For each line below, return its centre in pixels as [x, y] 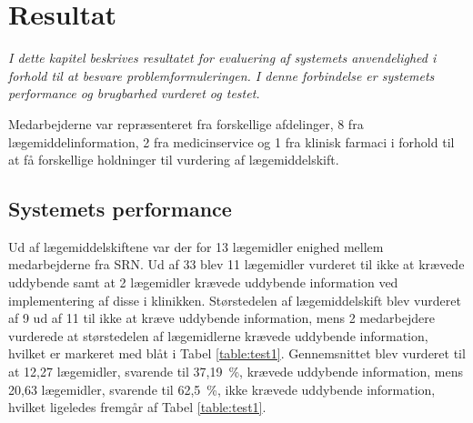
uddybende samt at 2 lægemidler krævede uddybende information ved [203, 282]
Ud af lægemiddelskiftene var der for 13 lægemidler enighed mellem [196, 246]
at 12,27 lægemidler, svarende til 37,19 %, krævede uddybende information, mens [236, 372]
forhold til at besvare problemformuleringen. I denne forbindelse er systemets [221, 75]
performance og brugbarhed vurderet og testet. [134, 93]
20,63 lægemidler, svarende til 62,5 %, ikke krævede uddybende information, [222, 389]
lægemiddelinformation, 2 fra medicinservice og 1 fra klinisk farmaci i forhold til [231, 141]
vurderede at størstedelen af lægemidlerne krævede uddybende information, [218, 335]
